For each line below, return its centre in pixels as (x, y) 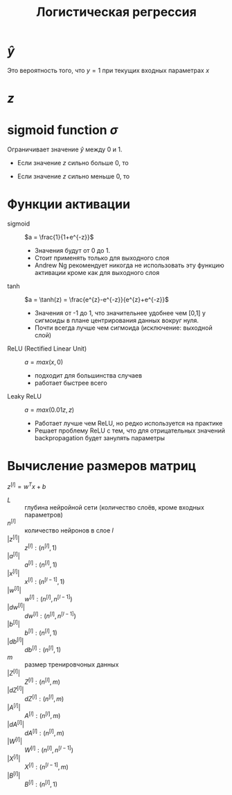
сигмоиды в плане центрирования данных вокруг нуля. (117, 320)
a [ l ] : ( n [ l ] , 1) (41, 564)
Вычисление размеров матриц (102, 466)
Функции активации (69, 204)
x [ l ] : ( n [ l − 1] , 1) (45, 581)
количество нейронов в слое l (69, 530)
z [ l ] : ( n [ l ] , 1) (41, 547)
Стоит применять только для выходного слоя (102, 258)
